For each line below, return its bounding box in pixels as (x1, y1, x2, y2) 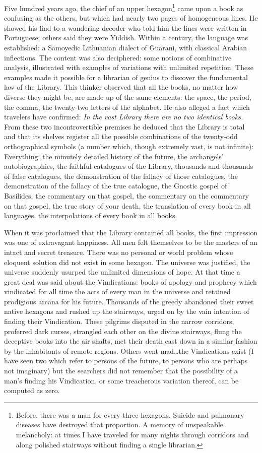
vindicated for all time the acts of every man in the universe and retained (4, 286, 231, 297)
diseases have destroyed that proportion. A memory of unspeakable (16, 419, 224, 430)
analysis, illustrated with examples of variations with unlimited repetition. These (4, 62, 253, 73)
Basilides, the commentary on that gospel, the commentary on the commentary (4, 190, 249, 201)
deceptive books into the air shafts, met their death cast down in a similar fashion (4, 336, 257, 346)
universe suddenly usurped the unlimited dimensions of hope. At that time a (4, 267, 240, 277)
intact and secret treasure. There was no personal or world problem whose (4, 246, 233, 257)
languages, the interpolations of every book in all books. (4, 210, 177, 221)
